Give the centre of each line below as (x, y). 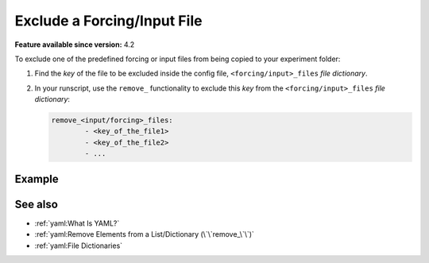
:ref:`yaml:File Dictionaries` (79, 246)
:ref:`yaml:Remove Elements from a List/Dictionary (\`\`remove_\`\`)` (144, 234)
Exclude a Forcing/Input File (108, 21)
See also (37, 204)
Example (37, 179)
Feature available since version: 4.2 (75, 44)
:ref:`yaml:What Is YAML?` (77, 223)
